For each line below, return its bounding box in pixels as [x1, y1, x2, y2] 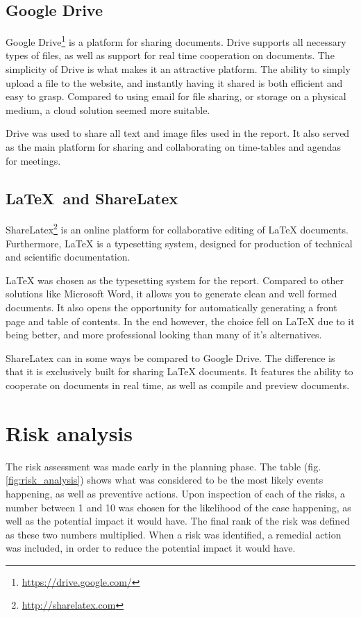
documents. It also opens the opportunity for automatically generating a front [6, 300, 337, 315]
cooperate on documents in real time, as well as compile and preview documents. [6, 378, 350, 392]
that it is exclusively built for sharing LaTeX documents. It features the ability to [6, 364, 353, 379]
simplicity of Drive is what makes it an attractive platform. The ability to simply [6, 62, 351, 76]
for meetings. [6, 153, 61, 167]
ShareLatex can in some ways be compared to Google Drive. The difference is [6, 350, 335, 365]
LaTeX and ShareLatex [6, 187, 178, 208]
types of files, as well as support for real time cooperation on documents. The [6, 48, 335, 63]
